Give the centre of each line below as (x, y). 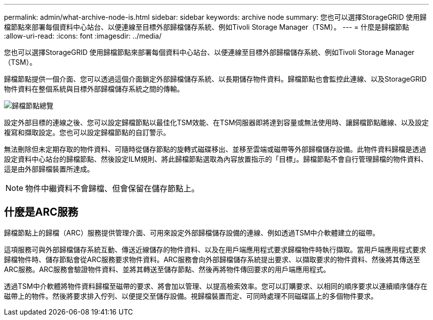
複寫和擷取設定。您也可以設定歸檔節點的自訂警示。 (87, 132)
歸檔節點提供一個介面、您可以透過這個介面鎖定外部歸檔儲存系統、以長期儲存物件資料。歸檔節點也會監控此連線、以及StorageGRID (216, 79)
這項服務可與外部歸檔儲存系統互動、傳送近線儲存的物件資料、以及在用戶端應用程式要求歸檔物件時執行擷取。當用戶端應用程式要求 (215, 249)
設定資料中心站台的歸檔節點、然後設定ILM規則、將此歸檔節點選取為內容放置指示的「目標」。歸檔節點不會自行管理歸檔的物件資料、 (216, 159)
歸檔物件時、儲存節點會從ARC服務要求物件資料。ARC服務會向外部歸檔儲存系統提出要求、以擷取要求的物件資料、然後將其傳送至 (212, 259)
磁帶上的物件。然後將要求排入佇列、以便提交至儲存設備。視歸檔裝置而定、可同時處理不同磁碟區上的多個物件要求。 (191, 296)
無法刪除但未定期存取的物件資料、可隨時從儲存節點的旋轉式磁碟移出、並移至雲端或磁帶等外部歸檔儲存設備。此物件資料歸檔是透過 (215, 149)
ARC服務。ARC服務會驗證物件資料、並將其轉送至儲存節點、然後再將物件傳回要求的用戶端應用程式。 (167, 269)
